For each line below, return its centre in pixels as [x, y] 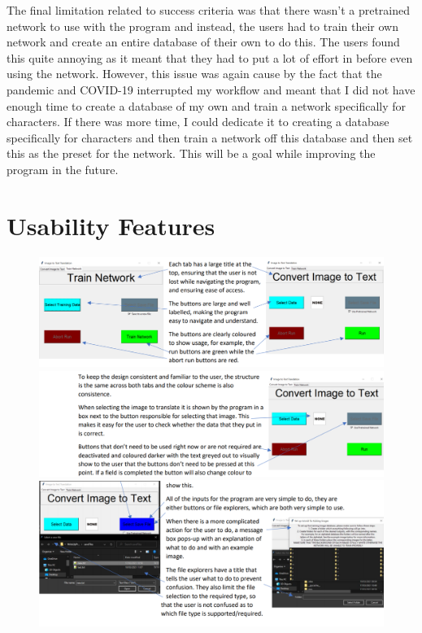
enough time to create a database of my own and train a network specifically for [207, 105]
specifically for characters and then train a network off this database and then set [210, 137]
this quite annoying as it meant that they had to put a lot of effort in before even [210, 57]
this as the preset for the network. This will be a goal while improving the [191, 153]
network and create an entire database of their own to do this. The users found [203, 42]
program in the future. [63, 169]
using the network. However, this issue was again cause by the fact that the [194, 74]
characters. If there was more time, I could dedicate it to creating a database [198, 122]
